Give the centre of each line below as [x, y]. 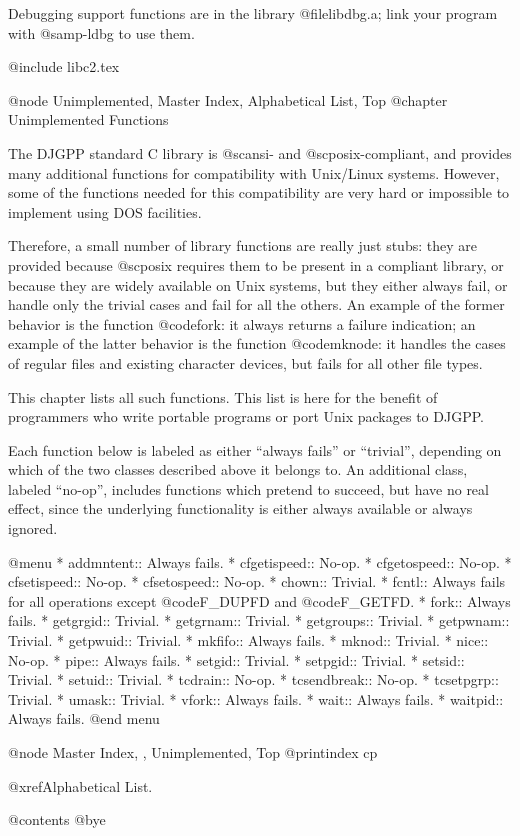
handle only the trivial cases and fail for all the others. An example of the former [256, 304]
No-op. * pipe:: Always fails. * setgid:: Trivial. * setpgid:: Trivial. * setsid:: [236, 659]
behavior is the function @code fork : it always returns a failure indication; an [242, 323]
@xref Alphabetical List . [80, 785]
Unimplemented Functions [88, 119]
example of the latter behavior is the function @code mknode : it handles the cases [257, 343]
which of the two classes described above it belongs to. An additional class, [238, 469]
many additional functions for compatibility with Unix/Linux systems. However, [254, 172]
